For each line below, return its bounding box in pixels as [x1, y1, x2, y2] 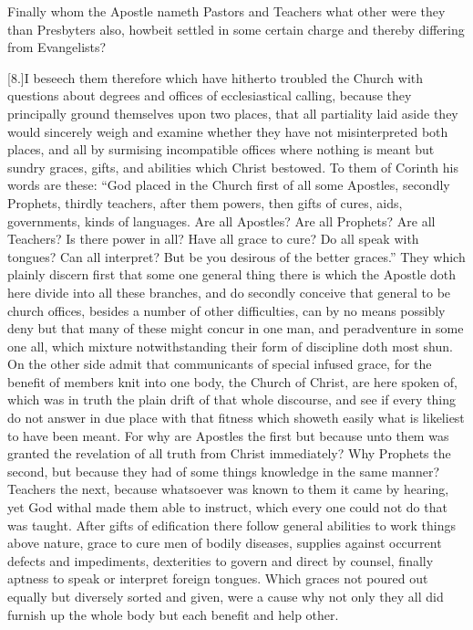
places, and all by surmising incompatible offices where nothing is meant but [7, 140, 435, 159]
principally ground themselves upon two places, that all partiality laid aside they [7, 103, 458, 122]
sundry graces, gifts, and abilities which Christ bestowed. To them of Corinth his [7, 157, 458, 176]
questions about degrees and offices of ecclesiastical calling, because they [7, 86, 412, 105]
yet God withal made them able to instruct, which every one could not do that [7, 498, 447, 517]
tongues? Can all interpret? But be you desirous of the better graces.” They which [7, 247, 466, 266]
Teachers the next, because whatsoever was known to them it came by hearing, [7, 479, 449, 499]
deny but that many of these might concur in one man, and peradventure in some [7, 319, 464, 338]
